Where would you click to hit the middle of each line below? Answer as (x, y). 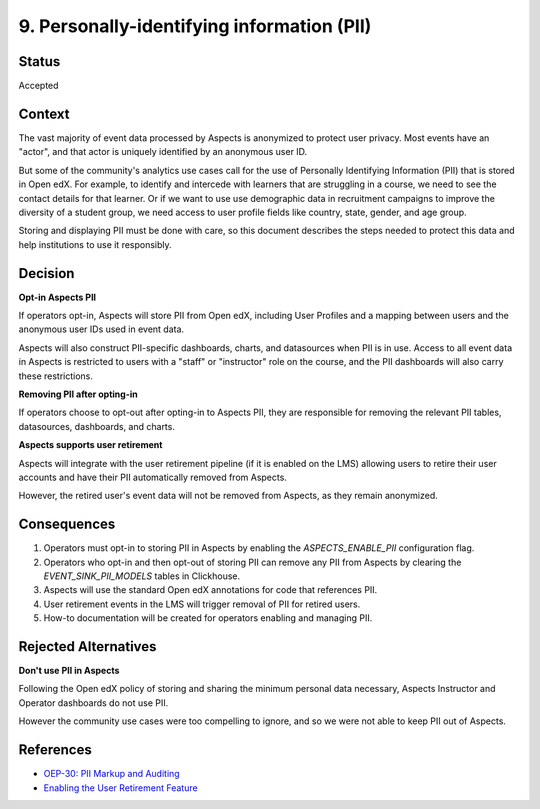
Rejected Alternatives (87, 646)
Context (44, 113)
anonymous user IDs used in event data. (101, 329)
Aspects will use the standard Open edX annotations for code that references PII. (210, 590)
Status (39, 61)
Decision (46, 273)
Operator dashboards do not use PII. (93, 702)
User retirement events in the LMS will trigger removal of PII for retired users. (202, 604)
